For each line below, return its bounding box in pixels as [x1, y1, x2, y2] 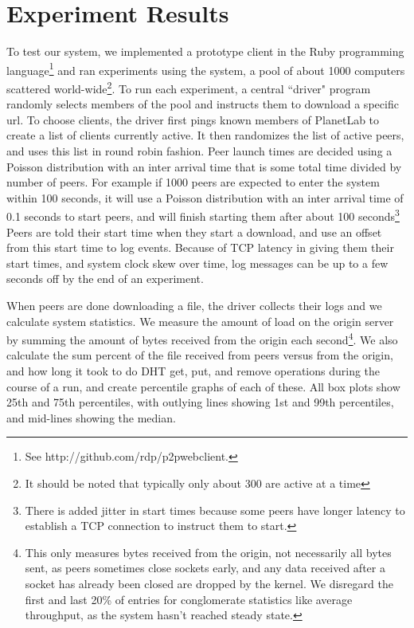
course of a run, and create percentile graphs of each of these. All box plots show [6, 378, 400, 394]
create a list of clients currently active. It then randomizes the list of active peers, [6, 127, 404, 143]
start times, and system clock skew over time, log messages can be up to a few [6, 254, 389, 271]
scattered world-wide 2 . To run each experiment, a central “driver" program [6, 77, 371, 96]
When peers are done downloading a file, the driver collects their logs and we [6, 297, 382, 313]
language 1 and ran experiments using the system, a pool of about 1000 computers [6, 59, 405, 78]
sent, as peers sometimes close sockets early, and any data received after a [25, 559, 385, 576]
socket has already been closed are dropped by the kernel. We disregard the [25, 575, 393, 591]
